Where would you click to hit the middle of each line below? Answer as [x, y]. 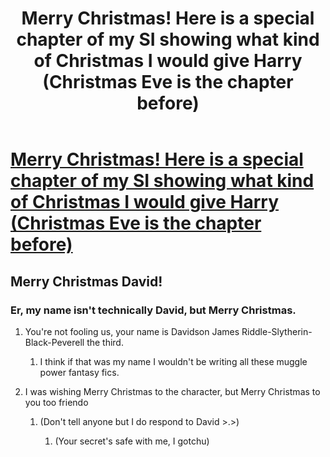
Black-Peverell [54, 342]
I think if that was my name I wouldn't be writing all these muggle [173, 361]
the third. [105, 342]
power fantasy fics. [79, 372]
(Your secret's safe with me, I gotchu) [132, 441]
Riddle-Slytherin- [277, 331]
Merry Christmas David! [86, 281]
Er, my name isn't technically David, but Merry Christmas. [153, 310]
